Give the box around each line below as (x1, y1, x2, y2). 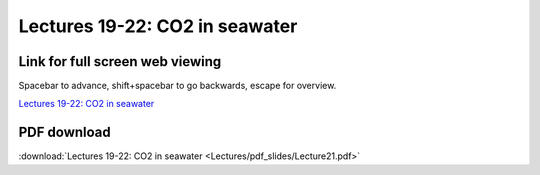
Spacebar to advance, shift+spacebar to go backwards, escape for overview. (18, 80, 337, 92)
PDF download (18, 124, 112, 141)
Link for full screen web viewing (18, 53, 222, 70)
